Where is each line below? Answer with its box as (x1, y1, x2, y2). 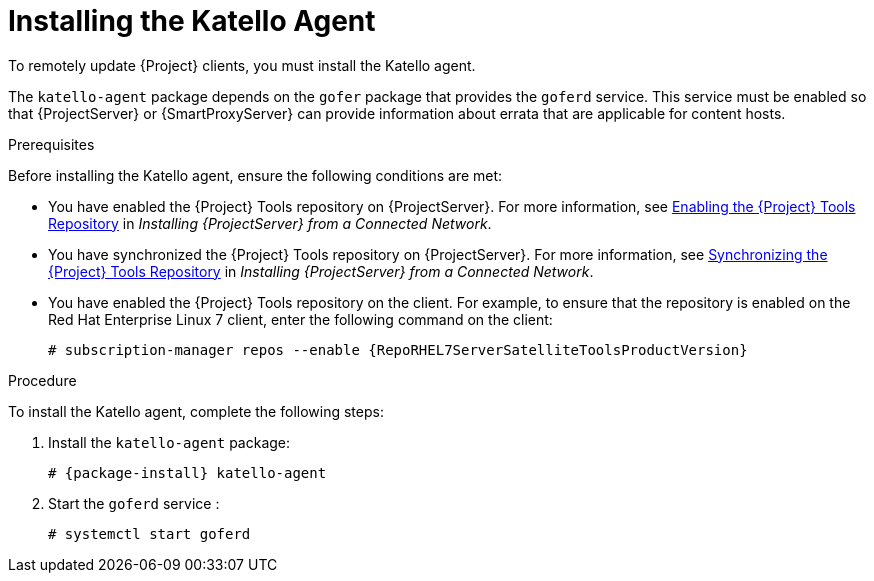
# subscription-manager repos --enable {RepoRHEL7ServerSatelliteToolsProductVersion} (48, 341, 748, 358)
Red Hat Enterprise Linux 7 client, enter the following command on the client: (48, 310, 553, 328)
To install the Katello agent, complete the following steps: (8, 402, 384, 420)
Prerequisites (8, 135, 95, 153)
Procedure (8, 371, 77, 389)
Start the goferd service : (48, 494, 220, 512)
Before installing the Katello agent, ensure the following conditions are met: (8, 166, 503, 184)
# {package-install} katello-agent (48, 464, 327, 481)
